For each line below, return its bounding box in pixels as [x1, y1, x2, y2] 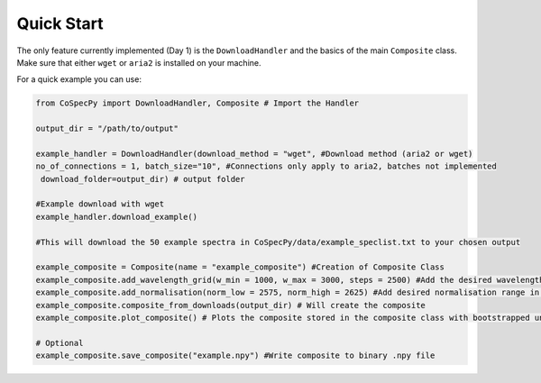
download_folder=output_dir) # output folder [41, 174, 245, 184]
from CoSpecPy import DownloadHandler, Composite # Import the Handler [35, 98, 360, 108]
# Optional [35, 338, 84, 348]
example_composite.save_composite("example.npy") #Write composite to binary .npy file [35, 351, 436, 360]
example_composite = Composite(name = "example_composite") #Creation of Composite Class [35, 262, 445, 272]
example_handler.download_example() [35, 212, 198, 222]
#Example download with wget [35, 199, 165, 209]
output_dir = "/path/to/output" [35, 123, 179, 134]
